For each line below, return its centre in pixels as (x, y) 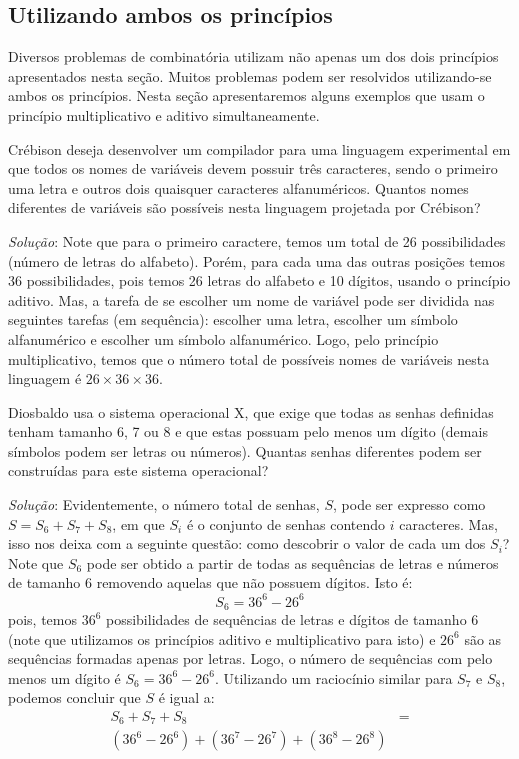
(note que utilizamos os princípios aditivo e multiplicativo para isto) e (222, 638)
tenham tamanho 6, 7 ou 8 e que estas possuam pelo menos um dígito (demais (248, 431)
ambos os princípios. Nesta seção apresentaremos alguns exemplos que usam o (246, 95)
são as (483, 638)
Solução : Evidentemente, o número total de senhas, (164, 504)
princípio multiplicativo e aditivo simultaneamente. (164, 114)
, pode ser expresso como (409, 504)
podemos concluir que (74, 697)
